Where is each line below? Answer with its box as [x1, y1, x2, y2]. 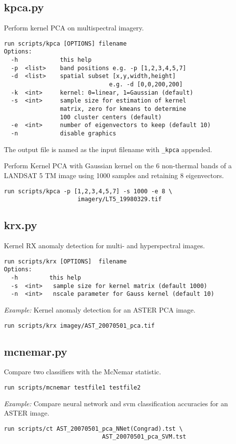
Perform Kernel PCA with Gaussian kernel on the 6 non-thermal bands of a [4, 160, 232, 171]
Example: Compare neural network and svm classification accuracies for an [4, 398, 228, 408]
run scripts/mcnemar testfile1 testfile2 [4, 384, 141, 391]
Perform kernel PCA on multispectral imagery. [4, 23, 144, 33]
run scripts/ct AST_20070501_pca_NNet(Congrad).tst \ [4, 425, 183, 432]
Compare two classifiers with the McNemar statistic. [4, 366, 161, 377]
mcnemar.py [4, 343, 68, 359]
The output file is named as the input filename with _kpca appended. [4, 144, 212, 154]
